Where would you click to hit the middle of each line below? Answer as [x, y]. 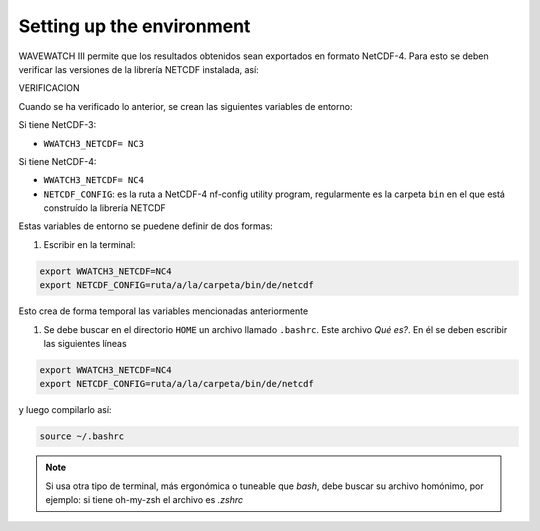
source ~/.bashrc [82, 436]
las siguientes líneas [85, 343]
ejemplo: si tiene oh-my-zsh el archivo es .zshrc [144, 500]
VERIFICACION [49, 88]
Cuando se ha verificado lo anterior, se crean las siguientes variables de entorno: [185, 106]
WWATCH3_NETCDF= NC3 [94, 143]
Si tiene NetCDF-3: [57, 125]
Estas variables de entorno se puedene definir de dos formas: [146, 226]
